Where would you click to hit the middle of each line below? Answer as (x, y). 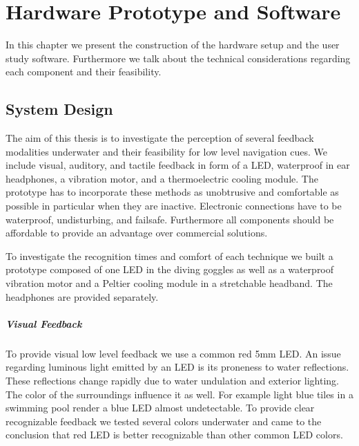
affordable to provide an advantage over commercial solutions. (137, 233)
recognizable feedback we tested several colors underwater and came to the (164, 421)
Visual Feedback (44, 323)
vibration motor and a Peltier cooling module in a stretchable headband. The (169, 283)
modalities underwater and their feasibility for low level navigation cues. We (166, 151)
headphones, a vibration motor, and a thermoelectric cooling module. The (162, 178)
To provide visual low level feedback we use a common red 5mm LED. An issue (173, 353)
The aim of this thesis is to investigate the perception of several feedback (160, 138)
